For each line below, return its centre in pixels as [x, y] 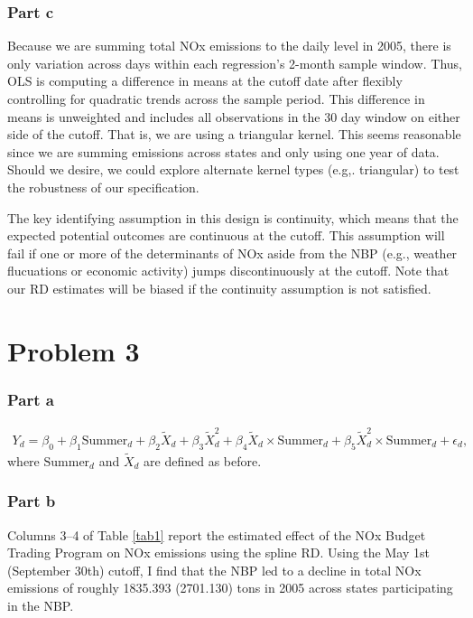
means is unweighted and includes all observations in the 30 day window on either [234, 116]
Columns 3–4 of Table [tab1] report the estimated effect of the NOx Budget [217, 534]
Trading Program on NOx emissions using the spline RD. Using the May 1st [218, 552]
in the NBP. [41, 606]
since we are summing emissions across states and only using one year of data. [223, 151]
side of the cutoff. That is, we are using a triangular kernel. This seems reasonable [234, 134]
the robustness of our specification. [103, 187]
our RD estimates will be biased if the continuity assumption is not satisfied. [219, 288]
